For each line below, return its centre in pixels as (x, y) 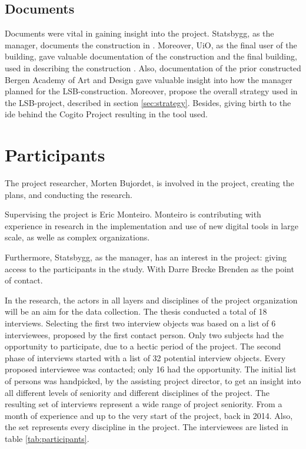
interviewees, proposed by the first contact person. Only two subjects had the (144, 334)
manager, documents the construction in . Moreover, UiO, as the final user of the (151, 44)
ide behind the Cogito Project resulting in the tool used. (107, 114)
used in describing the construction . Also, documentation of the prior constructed (153, 67)
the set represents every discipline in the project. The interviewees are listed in (147, 427)
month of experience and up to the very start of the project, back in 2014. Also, (149, 415)
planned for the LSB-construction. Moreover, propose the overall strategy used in (151, 91)
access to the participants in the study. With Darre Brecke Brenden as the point (149, 268)
